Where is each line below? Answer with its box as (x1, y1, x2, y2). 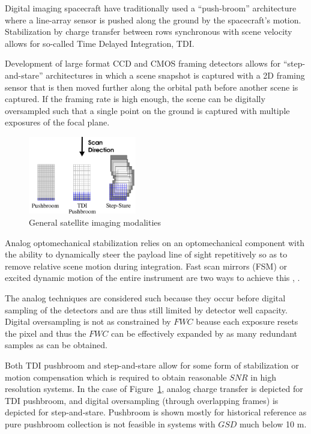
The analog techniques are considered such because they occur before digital (5, 292, 286, 304)
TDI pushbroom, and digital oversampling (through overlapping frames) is (5, 394, 279, 406)
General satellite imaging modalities (29, 216, 162, 229)
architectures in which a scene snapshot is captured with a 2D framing (46, 68, 305, 81)
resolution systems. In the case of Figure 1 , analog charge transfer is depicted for (5, 382, 303, 395)
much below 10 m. (240, 417, 307, 430)
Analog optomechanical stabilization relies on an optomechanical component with (5, 236, 305, 249)
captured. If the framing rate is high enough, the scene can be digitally (5, 92, 265, 105)
